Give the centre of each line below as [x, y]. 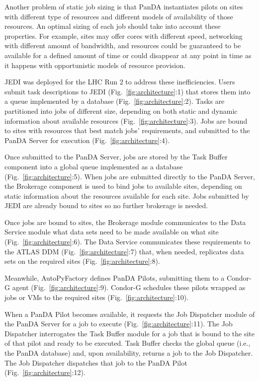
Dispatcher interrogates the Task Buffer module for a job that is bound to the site [130, 333]
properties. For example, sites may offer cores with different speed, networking [124, 36]
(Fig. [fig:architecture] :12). [45, 372]
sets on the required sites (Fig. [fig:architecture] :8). [82, 261]
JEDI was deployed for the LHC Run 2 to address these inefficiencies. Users [120, 82]
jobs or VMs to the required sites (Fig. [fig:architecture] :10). [97, 297]
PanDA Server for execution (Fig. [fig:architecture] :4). [87, 140]
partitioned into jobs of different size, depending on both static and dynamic [121, 111]
